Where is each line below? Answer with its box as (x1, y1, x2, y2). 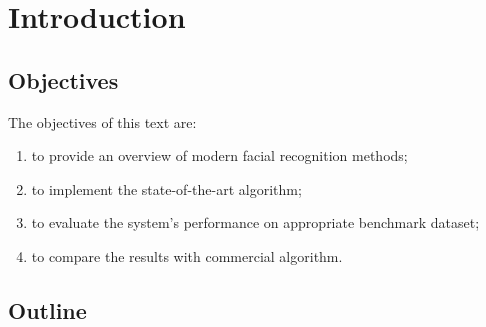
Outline (8, 294, 87, 325)
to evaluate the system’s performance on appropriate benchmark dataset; (31, 212, 480, 233)
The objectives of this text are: (8, 111, 197, 132)
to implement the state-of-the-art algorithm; (31, 178, 302, 199)
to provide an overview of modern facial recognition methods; (31, 145, 408, 166)
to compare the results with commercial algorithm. (31, 245, 343, 266)
